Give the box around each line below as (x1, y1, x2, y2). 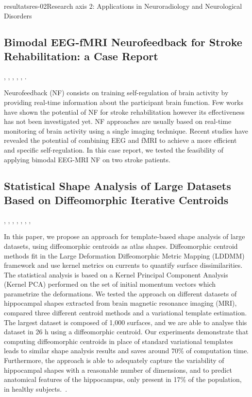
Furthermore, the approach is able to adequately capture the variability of (4, 355, 224, 365)
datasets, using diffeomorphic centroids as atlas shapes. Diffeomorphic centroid (4, 241, 238, 251)
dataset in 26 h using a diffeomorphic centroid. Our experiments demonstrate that (4, 327, 249, 337)
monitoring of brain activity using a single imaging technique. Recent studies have (4, 125, 249, 136)
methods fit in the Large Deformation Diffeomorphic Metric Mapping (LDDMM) (4, 250, 245, 260)
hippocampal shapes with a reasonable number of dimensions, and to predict (4, 364, 232, 375)
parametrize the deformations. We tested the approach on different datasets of (4, 288, 237, 298)
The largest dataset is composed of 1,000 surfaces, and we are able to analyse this (4, 317, 247, 327)
